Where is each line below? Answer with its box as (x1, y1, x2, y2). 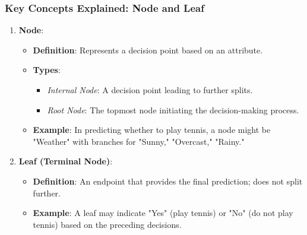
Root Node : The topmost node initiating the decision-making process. (47, 103, 299, 116)
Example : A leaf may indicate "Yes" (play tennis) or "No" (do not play (33, 207, 293, 219)
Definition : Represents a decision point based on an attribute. (33, 43, 263, 56)
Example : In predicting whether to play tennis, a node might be (33, 123, 271, 136)
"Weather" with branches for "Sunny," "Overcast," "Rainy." (33, 135, 245, 147)
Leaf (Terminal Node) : (18, 155, 113, 167)
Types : (33, 63, 61, 76)
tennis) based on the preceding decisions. (33, 218, 182, 230)
